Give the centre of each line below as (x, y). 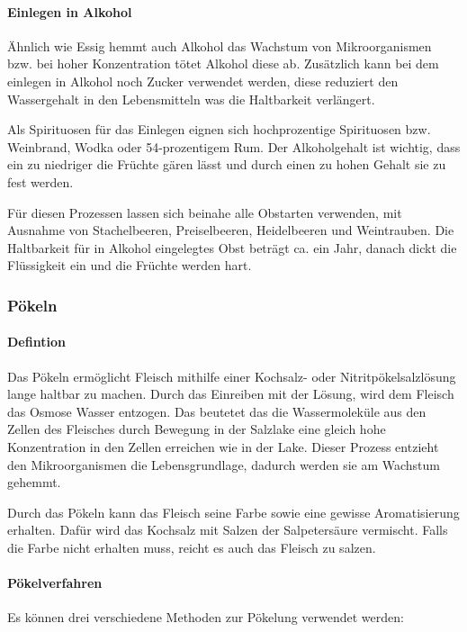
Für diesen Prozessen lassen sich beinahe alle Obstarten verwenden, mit (205, 212)
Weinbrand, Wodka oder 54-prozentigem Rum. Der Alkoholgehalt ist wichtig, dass (234, 146)
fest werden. (40, 181)
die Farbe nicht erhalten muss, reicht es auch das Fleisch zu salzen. (192, 547)
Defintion (36, 342)
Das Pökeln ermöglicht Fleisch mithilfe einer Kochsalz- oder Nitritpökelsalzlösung (232, 376)
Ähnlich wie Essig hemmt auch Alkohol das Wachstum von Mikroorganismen (220, 45)
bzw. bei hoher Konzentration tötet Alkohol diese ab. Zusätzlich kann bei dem (223, 63)
